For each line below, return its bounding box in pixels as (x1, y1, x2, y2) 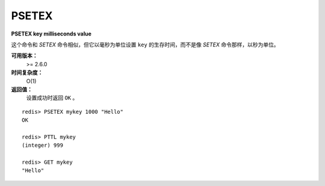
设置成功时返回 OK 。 (26, 94, 78, 102)
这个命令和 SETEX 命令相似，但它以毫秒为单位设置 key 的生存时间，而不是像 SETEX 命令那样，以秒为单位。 (11, 41, 279, 48)
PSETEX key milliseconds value (11, 30, 91, 37)
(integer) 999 (22, 142, 63, 149)
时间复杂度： (11, 69, 43, 76)
